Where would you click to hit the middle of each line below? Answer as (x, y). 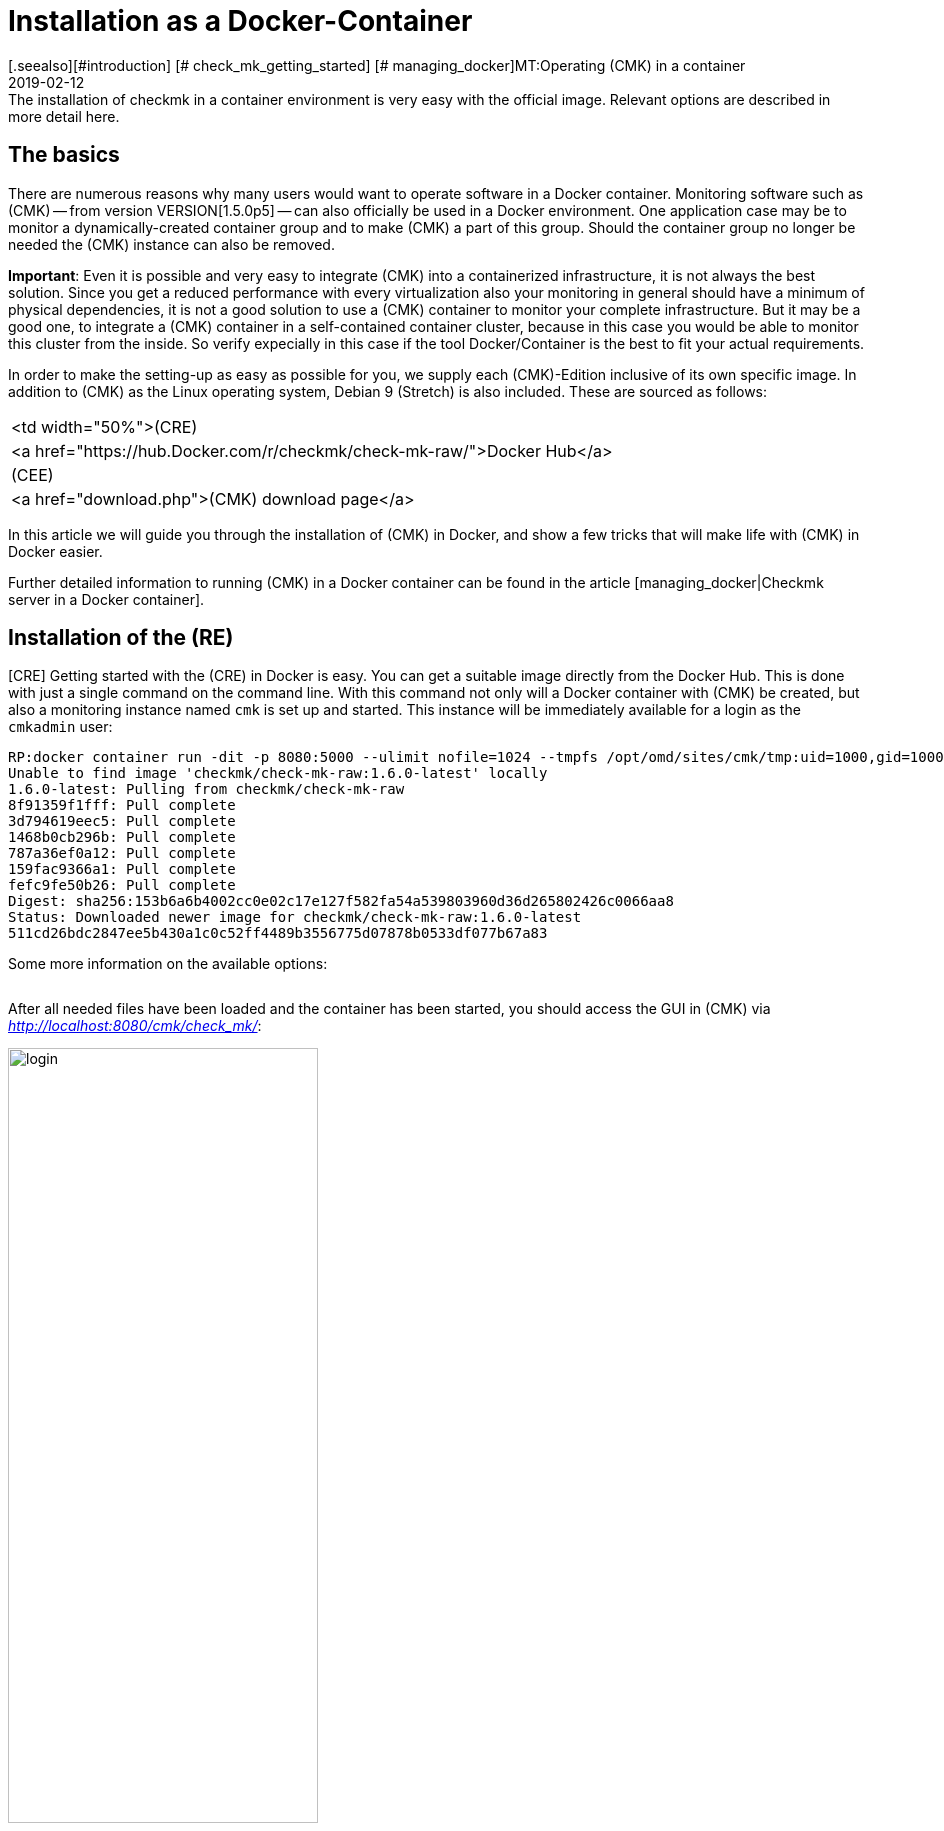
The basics (64, 155)
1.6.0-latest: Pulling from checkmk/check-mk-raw (206, 789)
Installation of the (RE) (121, 638)
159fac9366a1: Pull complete (122, 869)
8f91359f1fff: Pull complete (122, 805)
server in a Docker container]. (106, 599)
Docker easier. (55, 551)
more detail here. (64, 116)
